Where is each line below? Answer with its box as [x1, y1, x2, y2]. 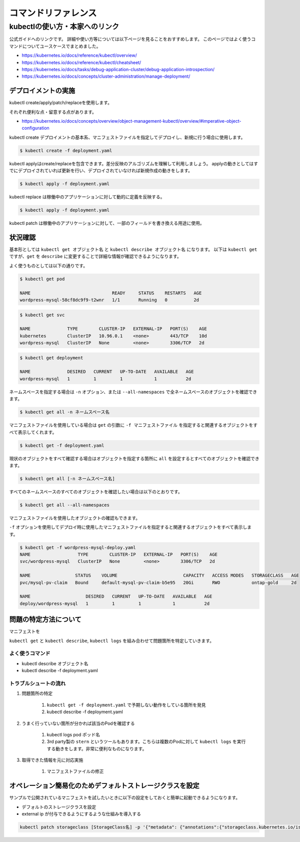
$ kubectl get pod [19, 276, 65, 282]
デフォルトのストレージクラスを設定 [21, 804, 96, 810]
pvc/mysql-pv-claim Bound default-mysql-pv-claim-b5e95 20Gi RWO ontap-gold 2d [19, 580, 297, 586]
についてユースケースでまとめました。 [22, 43, 101, 49]
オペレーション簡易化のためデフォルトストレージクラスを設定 [9, 781, 199, 790]
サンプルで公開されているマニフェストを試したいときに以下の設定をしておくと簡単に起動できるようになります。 [9, 794, 240, 801]
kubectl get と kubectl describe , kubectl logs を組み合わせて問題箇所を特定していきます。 [9, 638, 214, 644]
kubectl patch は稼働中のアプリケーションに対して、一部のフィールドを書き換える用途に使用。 [9, 220, 204, 226]
